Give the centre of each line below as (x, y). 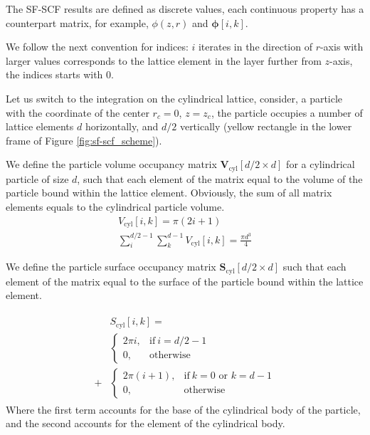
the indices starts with (54, 74)
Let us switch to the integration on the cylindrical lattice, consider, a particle (174, 98)
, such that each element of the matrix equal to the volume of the (220, 178)
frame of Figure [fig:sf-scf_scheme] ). (84, 140)
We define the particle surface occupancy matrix (111, 267)
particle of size (37, 178)
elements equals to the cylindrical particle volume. (115, 206)
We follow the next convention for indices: (97, 47)
